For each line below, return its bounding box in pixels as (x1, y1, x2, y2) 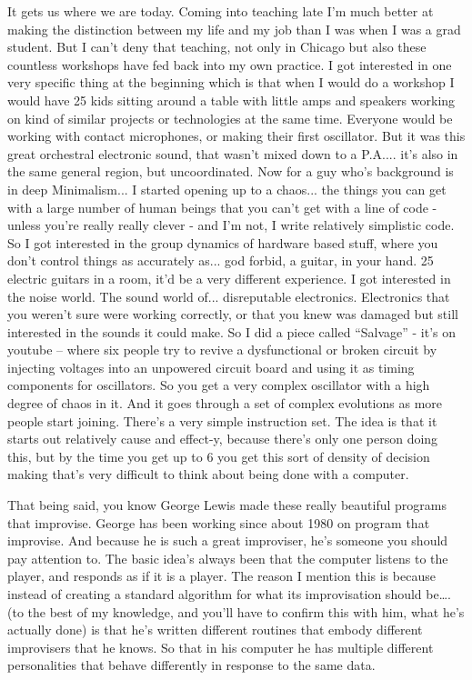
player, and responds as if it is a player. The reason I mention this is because (7, 566, 436, 585)
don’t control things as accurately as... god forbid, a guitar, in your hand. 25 (7, 251, 434, 270)
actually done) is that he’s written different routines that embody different (7, 620, 423, 639)
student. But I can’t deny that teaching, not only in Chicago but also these (7, 37, 427, 56)
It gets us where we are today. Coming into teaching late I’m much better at (7, 2, 434, 20)
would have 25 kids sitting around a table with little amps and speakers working (7, 90, 456, 109)
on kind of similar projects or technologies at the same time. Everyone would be (7, 108, 453, 127)
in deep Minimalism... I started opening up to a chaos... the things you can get (7, 179, 447, 198)
